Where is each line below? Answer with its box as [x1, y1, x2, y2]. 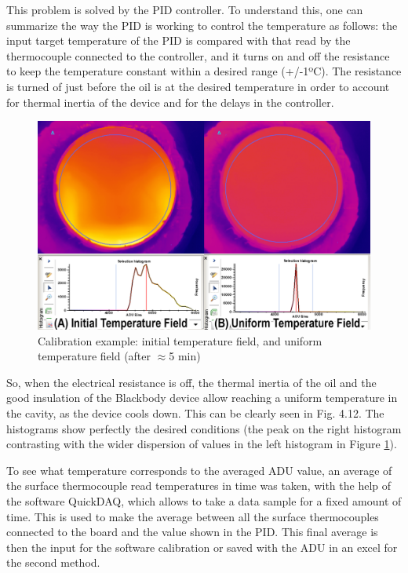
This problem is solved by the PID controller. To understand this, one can [6, 2, 363, 17]
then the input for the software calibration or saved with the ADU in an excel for [6, 538, 398, 555]
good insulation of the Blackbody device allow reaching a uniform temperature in [6, 389, 398, 406]
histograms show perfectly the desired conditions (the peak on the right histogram [6, 420, 402, 436]
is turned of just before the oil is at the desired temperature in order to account [6, 78, 390, 94]
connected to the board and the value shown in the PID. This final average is [6, 524, 378, 540]
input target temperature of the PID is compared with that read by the [6, 32, 351, 49]
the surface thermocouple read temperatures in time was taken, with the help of [6, 477, 392, 494]
